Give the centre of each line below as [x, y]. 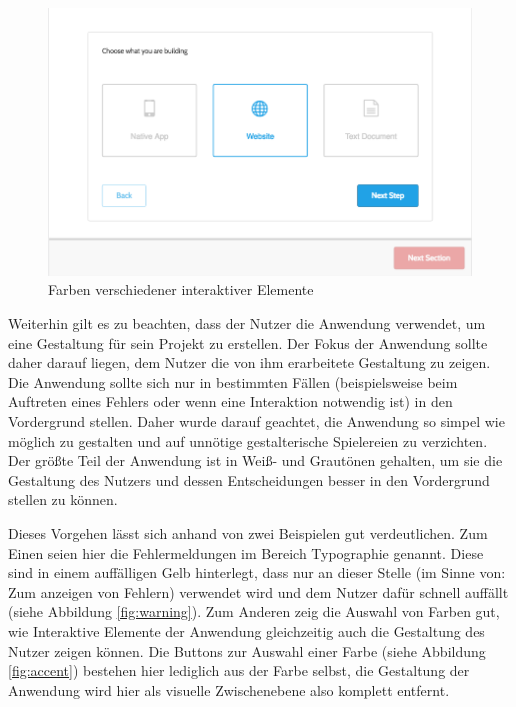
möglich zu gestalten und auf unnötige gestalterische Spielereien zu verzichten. [248, 440]
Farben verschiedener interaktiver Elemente [181, 289]
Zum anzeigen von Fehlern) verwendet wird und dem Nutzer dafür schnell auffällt [258, 591]
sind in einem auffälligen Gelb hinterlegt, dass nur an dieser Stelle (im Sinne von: [257, 572]
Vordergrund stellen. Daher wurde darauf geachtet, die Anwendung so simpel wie [256, 421]
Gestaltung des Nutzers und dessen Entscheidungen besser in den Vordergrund [249, 479]
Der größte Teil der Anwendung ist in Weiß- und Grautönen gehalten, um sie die [255, 460]
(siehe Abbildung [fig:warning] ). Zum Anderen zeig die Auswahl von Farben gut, [254, 611]
